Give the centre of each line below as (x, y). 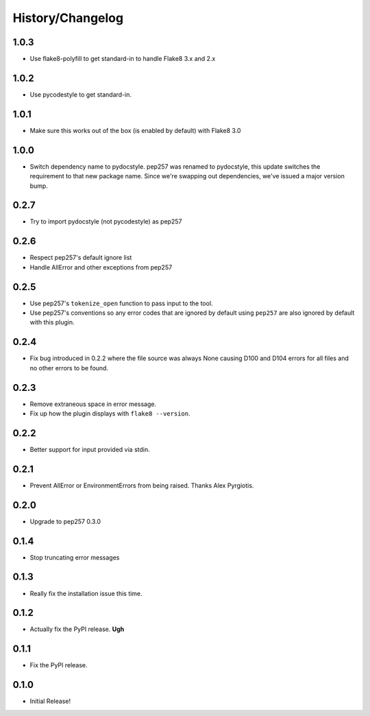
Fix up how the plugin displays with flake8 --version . (110, 414)
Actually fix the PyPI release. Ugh (77, 629)
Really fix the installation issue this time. (86, 593)
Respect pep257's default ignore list (81, 258)
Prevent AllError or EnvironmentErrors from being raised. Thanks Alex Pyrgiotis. (142, 485)
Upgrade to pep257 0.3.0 (65, 521)
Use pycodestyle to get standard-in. (81, 94)
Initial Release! (50, 701)
